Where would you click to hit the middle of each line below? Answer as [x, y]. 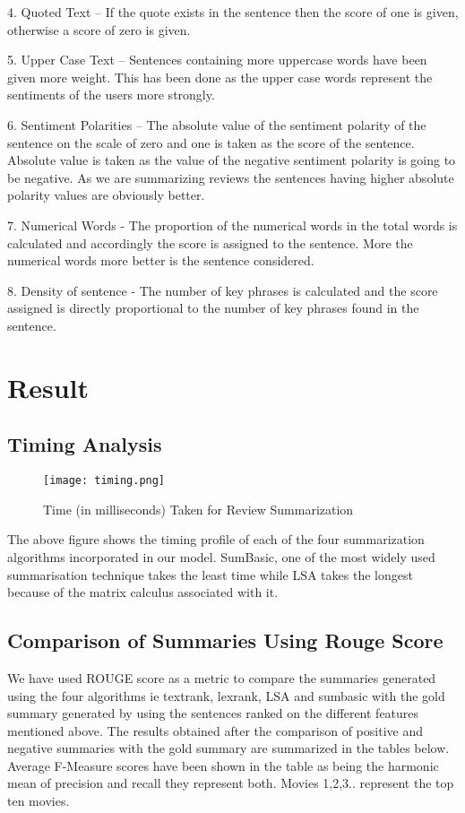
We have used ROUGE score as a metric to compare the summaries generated [222, 677]
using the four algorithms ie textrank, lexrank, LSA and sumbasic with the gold [226, 695]
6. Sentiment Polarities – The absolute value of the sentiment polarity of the [217, 124]
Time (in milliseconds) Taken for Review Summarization [198, 509]
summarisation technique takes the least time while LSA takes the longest [210, 574]
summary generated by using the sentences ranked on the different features [213, 713]
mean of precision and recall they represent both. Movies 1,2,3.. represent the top [231, 783]
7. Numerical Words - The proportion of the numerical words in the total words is [232, 225]
